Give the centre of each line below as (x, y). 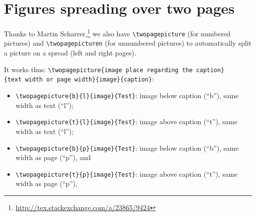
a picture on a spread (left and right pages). (70, 53)
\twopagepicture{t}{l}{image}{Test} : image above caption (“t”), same (127, 121)
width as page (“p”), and (53, 157)
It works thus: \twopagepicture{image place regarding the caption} (114, 69)
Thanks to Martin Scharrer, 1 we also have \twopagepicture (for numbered (117, 33)
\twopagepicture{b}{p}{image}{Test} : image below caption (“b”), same (127, 148)
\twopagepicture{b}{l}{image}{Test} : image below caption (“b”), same (127, 95)
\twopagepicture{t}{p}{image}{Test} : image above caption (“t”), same (127, 174)
